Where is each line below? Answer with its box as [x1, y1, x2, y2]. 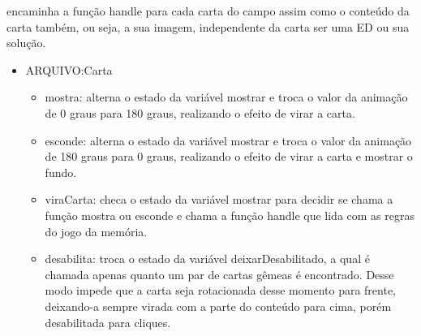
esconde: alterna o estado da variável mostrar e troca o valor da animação [45, 131, 412, 149]
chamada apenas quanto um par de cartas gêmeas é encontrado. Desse [45, 265, 394, 282]
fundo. [45, 163, 77, 180]
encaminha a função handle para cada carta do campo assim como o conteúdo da [6, 2, 410, 19]
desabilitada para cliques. [45, 313, 171, 330]
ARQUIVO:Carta [25, 61, 113, 78]
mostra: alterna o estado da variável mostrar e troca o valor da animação [45, 88, 408, 106]
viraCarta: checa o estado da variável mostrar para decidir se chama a [45, 191, 393, 208]
